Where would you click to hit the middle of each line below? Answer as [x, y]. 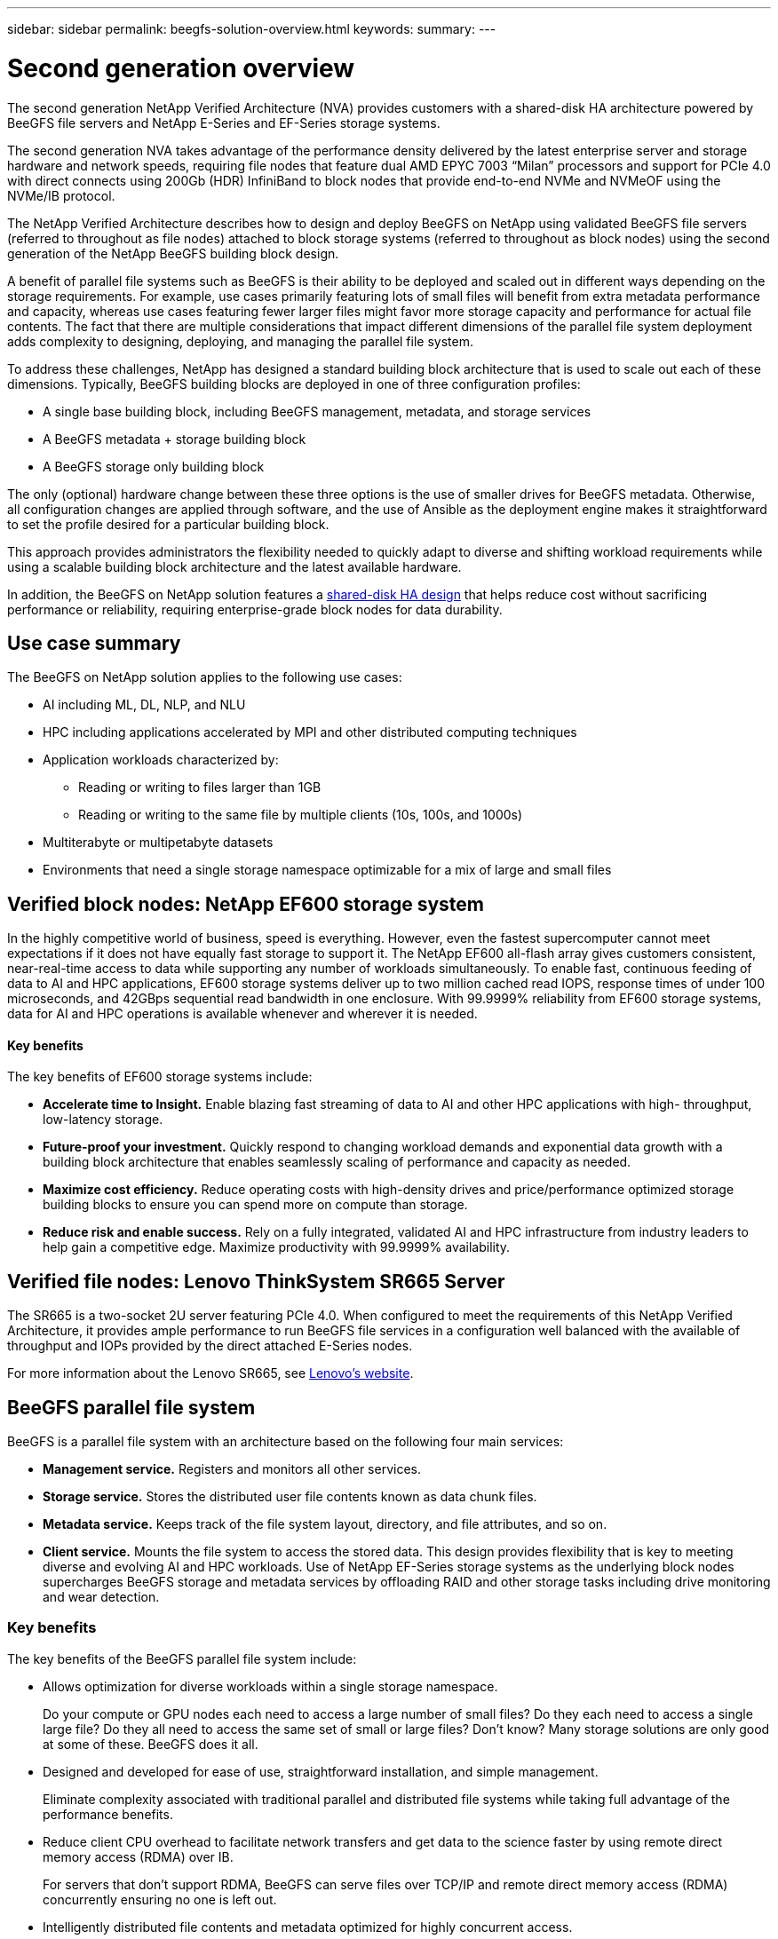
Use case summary [94, 643]
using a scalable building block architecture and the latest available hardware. [234, 566]
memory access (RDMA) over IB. [138, 1856]
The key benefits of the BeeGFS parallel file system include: [182, 1658]
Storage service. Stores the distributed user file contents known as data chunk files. [290, 1497]
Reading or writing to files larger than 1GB [200, 787]
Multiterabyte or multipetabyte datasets [158, 843]
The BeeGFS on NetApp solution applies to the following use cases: [205, 677]
